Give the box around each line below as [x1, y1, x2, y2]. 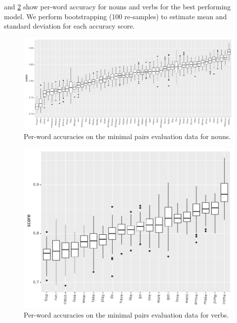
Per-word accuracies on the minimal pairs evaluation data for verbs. [24, 310, 229, 320]
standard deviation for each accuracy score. [4, 21, 135, 31]
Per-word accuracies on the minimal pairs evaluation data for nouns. [24, 131, 231, 142]
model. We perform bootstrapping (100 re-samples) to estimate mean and [4, 11, 227, 21]
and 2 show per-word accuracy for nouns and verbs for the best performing [4, 1, 231, 11]
